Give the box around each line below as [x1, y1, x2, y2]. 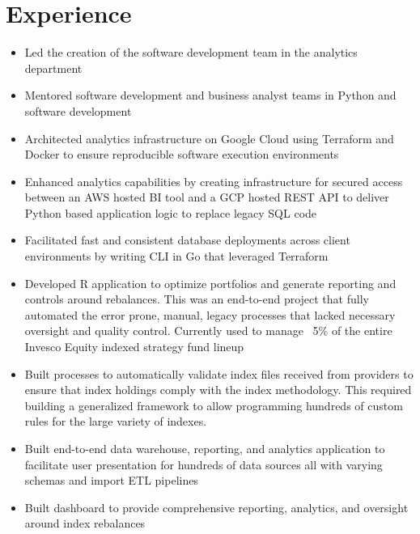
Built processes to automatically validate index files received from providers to [24, 365, 414, 382]
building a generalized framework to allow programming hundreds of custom [24, 396, 403, 413]
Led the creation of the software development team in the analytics [24, 44, 358, 61]
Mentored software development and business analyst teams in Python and [24, 87, 397, 104]
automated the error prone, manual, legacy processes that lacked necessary [24, 306, 396, 323]
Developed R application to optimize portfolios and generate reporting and [24, 274, 397, 291]
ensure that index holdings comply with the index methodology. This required [24, 381, 412, 398]
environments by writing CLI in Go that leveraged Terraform [24, 248, 329, 265]
